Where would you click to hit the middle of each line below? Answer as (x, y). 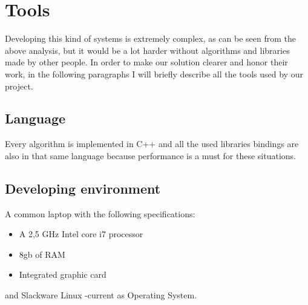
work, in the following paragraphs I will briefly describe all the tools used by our (154, 74)
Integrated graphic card (63, 274)
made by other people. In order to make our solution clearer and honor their (146, 62)
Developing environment (83, 188)
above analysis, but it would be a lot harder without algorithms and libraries (147, 50)
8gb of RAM (42, 254)
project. (19, 86)
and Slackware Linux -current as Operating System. (101, 295)
